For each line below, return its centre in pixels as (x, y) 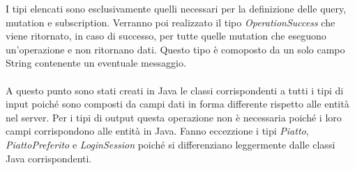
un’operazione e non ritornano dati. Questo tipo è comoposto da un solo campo (175, 49)
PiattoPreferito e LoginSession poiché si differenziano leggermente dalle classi (171, 144)
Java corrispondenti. (49, 158)
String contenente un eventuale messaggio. (96, 63)
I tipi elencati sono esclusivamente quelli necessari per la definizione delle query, (176, 8)
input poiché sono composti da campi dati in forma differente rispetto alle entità (177, 104)
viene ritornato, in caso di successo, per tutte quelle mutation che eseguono (166, 36)
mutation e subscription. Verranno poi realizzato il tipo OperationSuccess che (171, 22)
